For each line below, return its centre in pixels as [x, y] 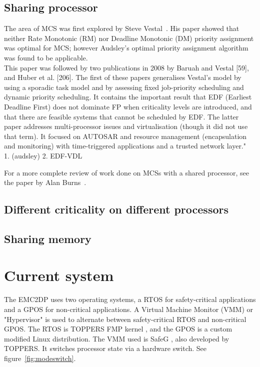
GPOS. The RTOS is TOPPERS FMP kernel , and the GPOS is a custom [118, 329]
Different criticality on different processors [116, 209]
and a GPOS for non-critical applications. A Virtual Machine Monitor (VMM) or [129, 309]
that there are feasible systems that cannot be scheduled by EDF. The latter [121, 116]
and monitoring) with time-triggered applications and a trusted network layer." [125, 146]
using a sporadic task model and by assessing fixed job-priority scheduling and [124, 87]
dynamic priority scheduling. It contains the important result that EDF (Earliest [128, 97]
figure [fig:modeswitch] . [40, 358]
